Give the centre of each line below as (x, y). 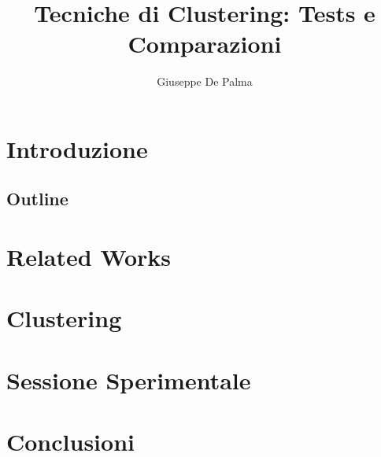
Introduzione (77, 148)
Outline (37, 199)
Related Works (89, 257)
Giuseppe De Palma (205, 81)
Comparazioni (205, 44)
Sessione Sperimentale (129, 380)
